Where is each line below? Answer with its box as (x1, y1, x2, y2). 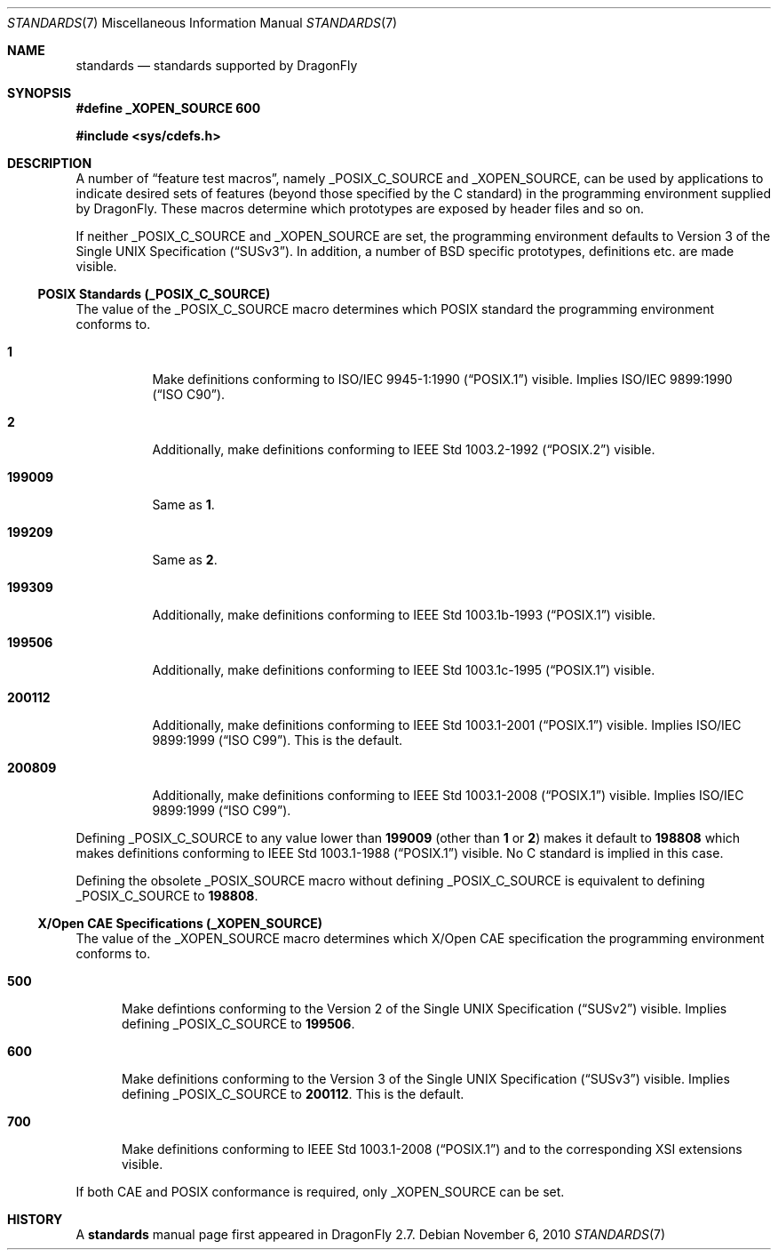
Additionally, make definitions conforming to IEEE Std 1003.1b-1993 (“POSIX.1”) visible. (152, 607, 656, 622)
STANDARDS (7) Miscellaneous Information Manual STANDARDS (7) (7, 15, 398, 30)
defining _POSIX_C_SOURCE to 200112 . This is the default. (122, 1086, 464, 1101)
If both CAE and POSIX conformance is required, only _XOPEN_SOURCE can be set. (75, 1184, 565, 1199)
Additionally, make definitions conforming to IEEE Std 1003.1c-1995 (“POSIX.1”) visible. (152, 662, 655, 677)
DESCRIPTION (7, 156, 92, 171)
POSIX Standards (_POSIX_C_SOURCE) (37, 286, 271, 301)
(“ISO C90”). (152, 387, 226, 402)
